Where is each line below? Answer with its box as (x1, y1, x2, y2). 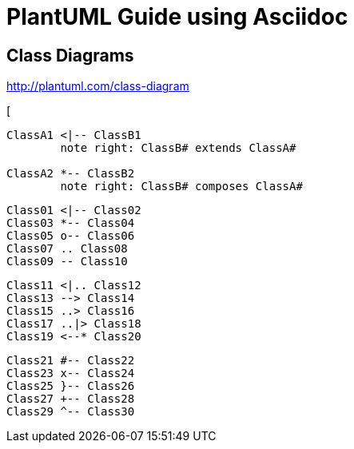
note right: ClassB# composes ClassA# (60, 180, 303, 193)
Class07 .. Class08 (6, 242, 128, 256)
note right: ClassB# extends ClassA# (60, 141, 296, 155)
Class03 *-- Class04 (6, 217, 135, 230)
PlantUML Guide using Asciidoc (6, 3, 348, 30)
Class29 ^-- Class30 (6, 405, 135, 419)
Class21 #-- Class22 (6, 354, 135, 368)
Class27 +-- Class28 (6, 392, 135, 406)
